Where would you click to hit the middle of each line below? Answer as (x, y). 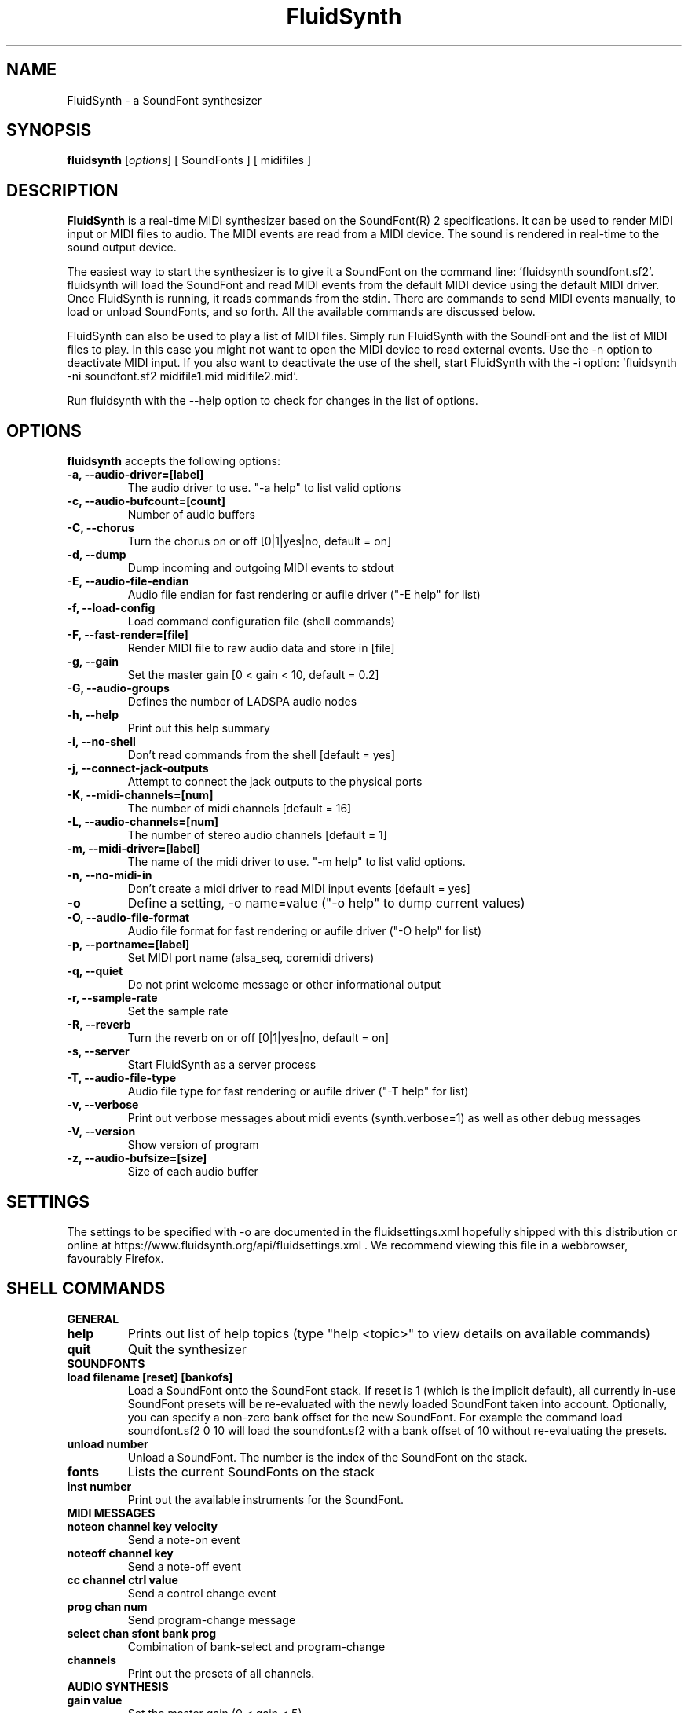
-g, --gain (93, 662)
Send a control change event (202, 1593)
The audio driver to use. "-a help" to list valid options (264, 488)
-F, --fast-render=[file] (128, 635)
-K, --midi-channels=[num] (140, 795)
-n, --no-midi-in (110, 875)
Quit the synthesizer (187, 1349)
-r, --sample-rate (112, 998)
